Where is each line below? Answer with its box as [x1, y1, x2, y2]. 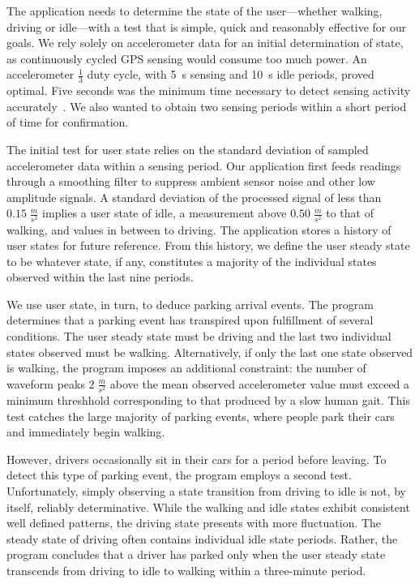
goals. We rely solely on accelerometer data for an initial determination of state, [6, 34, 404, 51]
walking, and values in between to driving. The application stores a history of [6, 221, 391, 238]
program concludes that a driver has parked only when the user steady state [6, 546, 386, 563]
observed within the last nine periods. [6, 268, 194, 286]
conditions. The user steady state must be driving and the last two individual [6, 328, 391, 345]
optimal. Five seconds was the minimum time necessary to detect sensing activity [6, 82, 411, 99]
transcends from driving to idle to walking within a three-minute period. [6, 561, 366, 578]
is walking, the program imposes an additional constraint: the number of [6, 359, 366, 376]
